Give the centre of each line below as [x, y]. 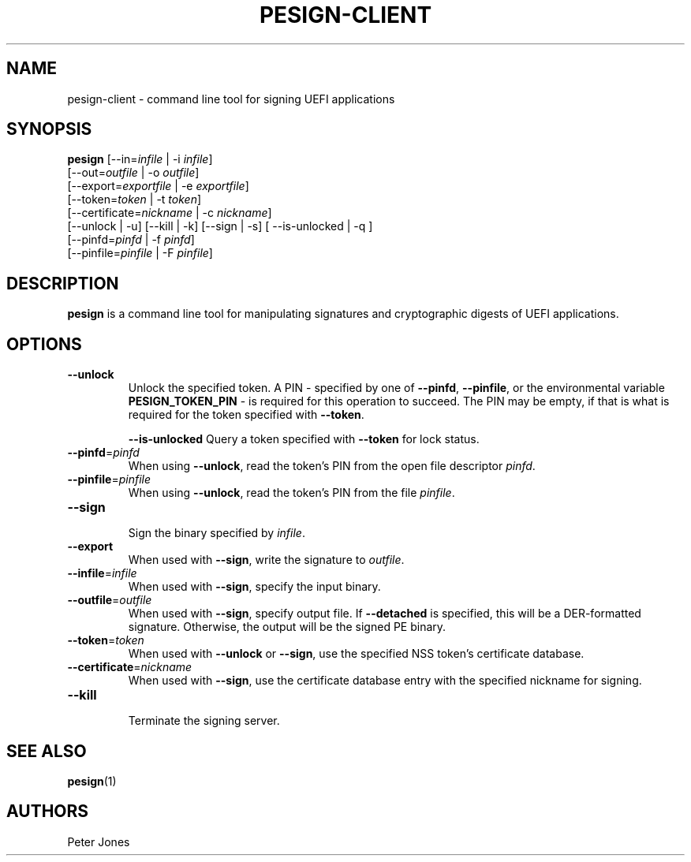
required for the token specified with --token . [246, 415]
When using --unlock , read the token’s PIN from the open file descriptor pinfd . [332, 466]
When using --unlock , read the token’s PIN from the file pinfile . [291, 493]
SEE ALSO [47, 751]
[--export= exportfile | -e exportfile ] [158, 186]
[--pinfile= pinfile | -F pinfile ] [140, 253]
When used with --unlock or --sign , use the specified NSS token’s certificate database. [356, 654]
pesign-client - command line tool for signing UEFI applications [231, 99]
